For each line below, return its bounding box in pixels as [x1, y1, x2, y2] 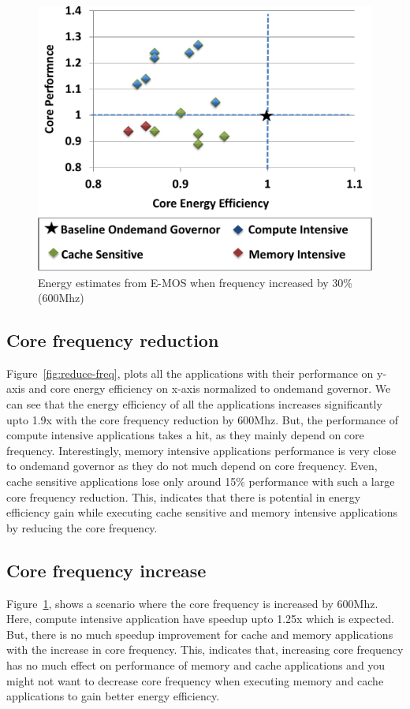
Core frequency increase [6, 558, 207, 582]
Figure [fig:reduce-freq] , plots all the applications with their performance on [6, 364, 374, 381]
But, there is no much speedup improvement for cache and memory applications [6, 625, 393, 642]
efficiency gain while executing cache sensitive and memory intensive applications [6, 504, 398, 521]
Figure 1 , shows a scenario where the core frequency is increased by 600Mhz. [6, 595, 378, 611]
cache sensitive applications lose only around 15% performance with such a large [6, 473, 395, 490]
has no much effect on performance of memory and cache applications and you [6, 657, 386, 673]
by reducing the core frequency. [6, 519, 158, 535]
